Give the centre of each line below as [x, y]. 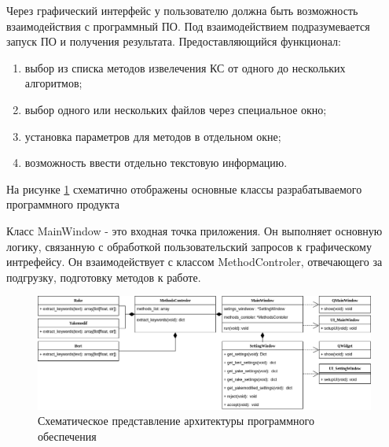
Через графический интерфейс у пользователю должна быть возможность [182, 10]
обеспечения [67, 436]
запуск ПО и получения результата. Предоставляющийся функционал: [174, 41]
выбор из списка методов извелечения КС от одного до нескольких [185, 67]
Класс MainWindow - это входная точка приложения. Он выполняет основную [194, 230]
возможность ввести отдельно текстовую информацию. [156, 163]
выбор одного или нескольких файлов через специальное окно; [176, 109]
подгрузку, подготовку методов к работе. [104, 277]
